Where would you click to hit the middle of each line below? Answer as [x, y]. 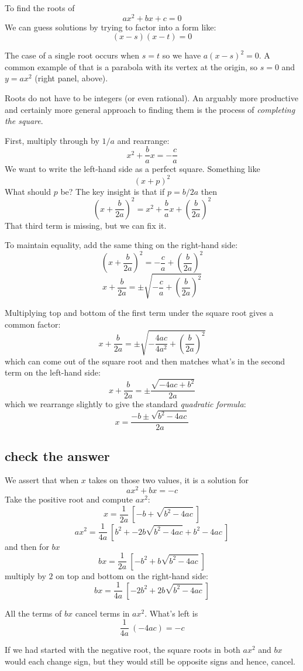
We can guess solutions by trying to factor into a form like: [111, 27]
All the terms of [33, 613]
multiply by [25, 575]
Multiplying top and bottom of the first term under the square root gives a [139, 312]
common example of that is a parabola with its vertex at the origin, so [131, 66]
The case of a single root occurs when [72, 55]
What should [28, 191]
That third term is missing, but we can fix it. [86, 225]
